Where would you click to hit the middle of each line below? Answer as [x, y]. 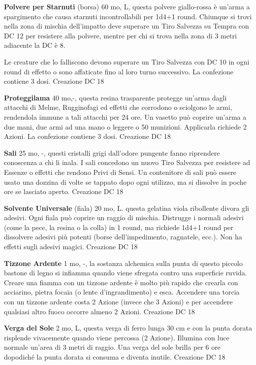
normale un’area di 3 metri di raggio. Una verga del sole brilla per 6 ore [112, 347]
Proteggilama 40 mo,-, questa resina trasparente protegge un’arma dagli [115, 97]
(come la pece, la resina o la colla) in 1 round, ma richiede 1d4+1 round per [119, 227]
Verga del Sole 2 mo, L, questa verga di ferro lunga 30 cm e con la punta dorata [128, 328]
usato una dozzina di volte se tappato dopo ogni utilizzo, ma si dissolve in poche [125, 182]
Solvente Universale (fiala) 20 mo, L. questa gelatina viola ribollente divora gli [127, 208]
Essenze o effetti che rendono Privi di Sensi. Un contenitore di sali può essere [120, 172]
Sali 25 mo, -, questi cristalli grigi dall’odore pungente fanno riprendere [112, 152]
